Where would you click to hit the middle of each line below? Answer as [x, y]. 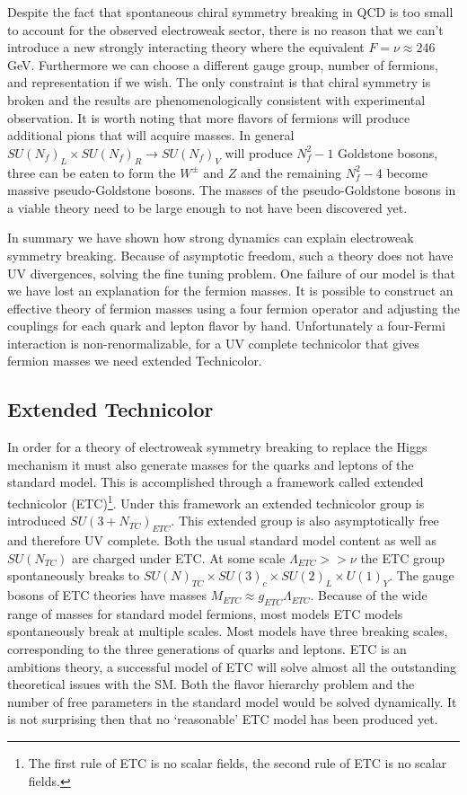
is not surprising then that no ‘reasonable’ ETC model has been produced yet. [223, 719]
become [407, 172]
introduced [37, 521]
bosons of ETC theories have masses [107, 595]
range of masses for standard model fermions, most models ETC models [205, 613]
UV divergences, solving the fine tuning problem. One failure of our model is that [231, 273]
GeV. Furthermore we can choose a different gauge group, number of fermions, [223, 64]
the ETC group [402, 557]
